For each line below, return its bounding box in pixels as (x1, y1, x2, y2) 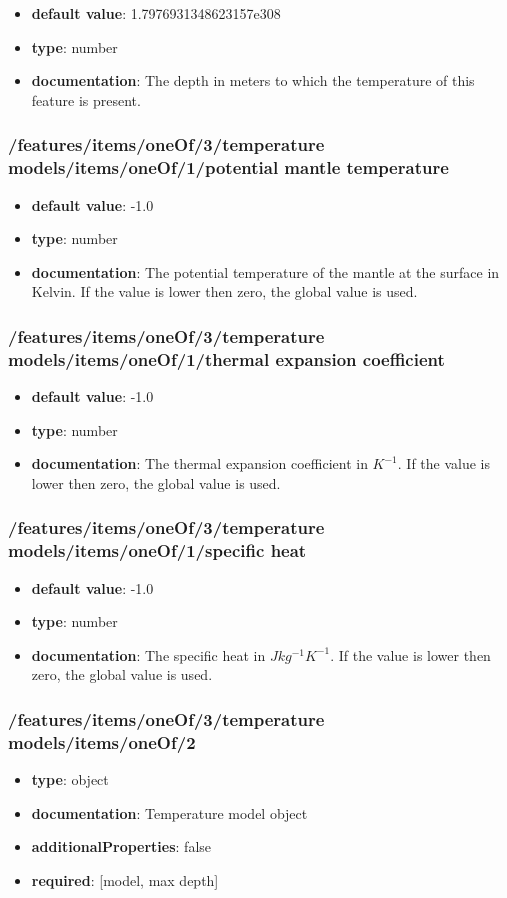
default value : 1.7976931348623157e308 (31, 3, 281, 23)
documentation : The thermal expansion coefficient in (31, 453, 368, 474)
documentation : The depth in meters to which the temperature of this (31, 70, 475, 91)
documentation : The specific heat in (31, 644, 266, 665)
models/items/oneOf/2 (8, 729, 196, 754)
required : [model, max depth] (31, 869, 219, 890)
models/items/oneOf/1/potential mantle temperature (8, 155, 449, 180)
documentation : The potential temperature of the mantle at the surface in (31, 261, 500, 282)
